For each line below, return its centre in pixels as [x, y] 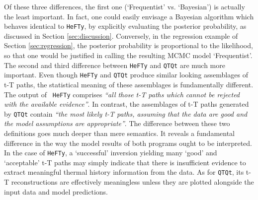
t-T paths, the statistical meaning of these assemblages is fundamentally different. [129, 84]
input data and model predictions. [56, 191]
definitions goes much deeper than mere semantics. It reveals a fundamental [120, 133]
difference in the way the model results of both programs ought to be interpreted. [128, 143]
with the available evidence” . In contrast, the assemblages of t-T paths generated [127, 104]
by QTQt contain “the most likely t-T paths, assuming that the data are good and [126, 113]
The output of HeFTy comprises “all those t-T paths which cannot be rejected [122, 94]
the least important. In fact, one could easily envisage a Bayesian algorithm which [129, 16]
